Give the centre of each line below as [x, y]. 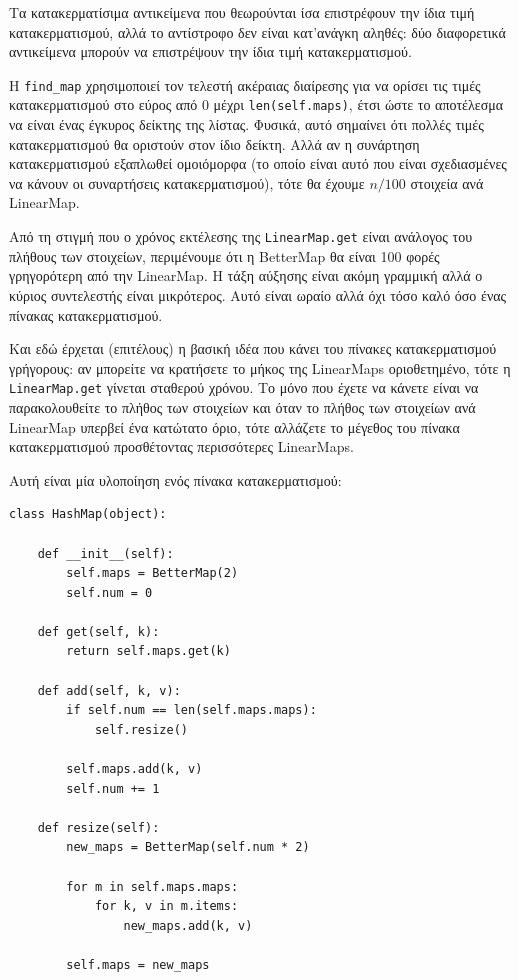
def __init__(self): [105, 553]
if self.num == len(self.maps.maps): [191, 710]
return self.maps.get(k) [148, 651]
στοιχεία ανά [447, 182]
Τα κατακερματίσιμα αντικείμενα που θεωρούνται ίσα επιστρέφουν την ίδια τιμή [242, 12]
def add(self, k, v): [109, 690]
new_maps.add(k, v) [188, 925]
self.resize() [141, 729]
